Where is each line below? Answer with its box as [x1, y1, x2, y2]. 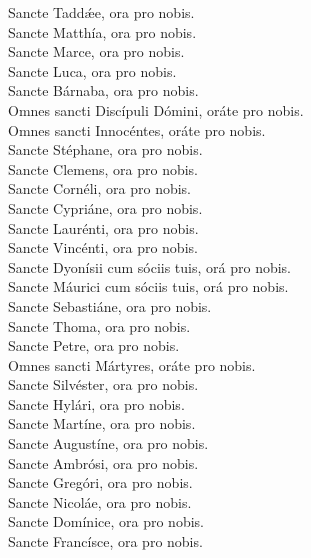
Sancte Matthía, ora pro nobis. [8, 21, 197, 42]
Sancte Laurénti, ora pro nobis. [8, 217, 199, 238]
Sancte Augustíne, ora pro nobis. [8, 433, 209, 454]
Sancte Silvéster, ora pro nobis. [8, 374, 199, 395]
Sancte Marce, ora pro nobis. [8, 41, 185, 62]
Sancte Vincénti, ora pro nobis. [8, 237, 198, 258]
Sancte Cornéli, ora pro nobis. [8, 178, 191, 199]
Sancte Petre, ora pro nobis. [8, 335, 180, 356]
